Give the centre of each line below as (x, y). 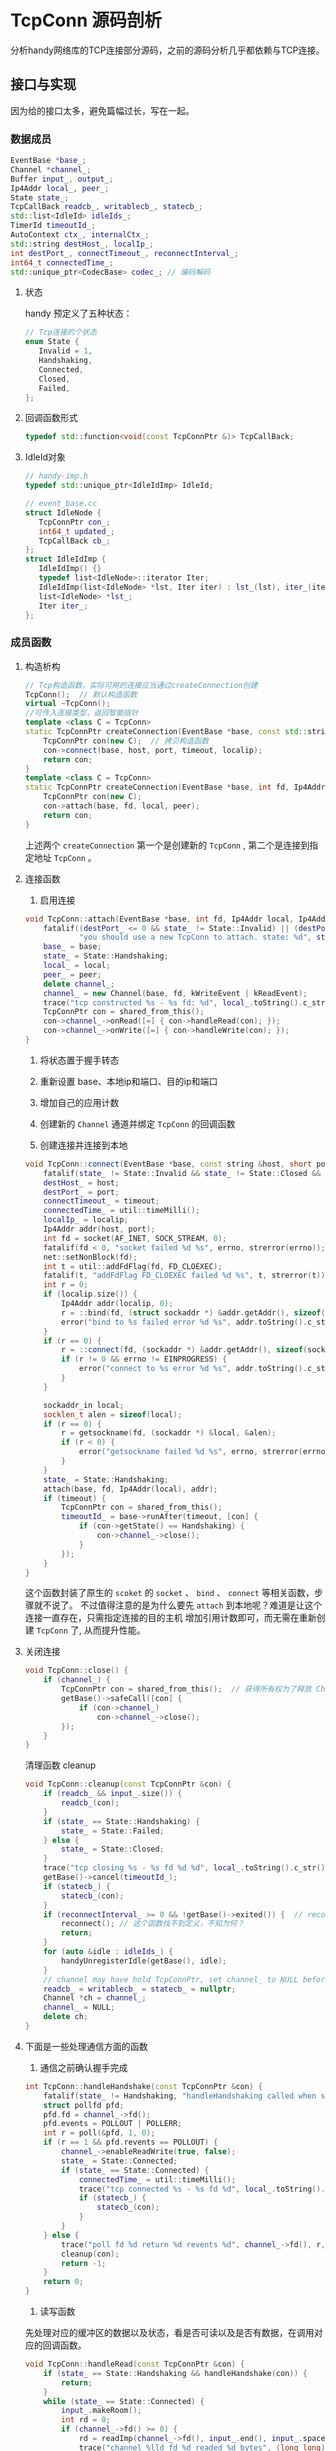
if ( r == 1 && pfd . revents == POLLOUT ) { (130, 2142)
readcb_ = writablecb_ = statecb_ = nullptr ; (140, 1989)
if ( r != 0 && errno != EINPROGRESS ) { (144, 1359)
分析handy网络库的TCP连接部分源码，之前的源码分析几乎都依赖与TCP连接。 (167, 50)
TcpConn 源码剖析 (86, 20)
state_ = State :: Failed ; (113, 1831)
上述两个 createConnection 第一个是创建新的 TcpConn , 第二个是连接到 (167, 845)
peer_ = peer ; (72, 974)
